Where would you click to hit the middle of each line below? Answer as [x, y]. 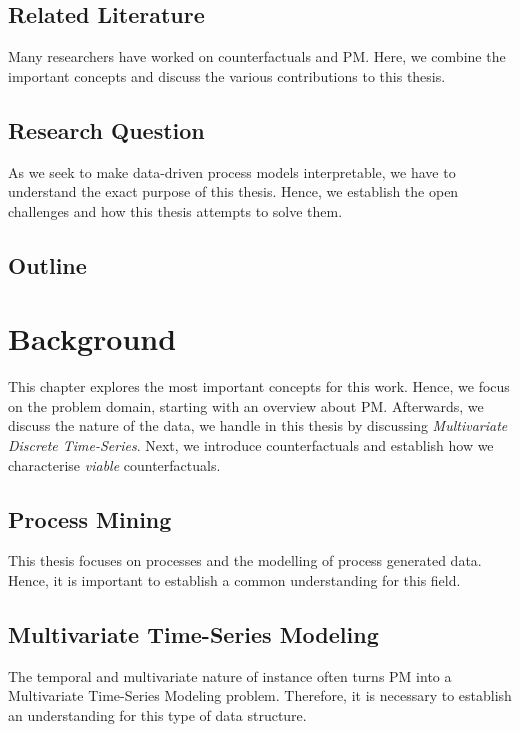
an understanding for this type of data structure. [157, 715]
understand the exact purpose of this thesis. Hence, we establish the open [233, 191]
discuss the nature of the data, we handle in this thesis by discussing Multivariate [258, 425]
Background [92, 338]
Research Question [106, 129]
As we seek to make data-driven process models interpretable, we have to [232, 171]
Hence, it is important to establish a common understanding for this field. [234, 580]
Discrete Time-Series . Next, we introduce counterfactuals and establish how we [251, 445]
